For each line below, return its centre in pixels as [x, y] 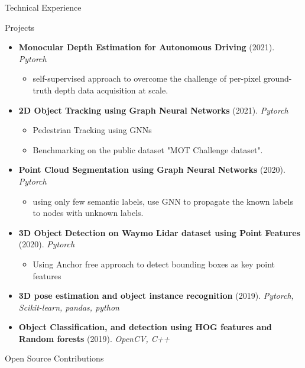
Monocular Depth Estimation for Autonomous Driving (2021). [147, 47]
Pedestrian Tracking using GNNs [92, 130]
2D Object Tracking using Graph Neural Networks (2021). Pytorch [153, 110]
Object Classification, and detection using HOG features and [145, 327]
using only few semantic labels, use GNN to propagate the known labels [163, 201]
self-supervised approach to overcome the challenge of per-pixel [147, 78]
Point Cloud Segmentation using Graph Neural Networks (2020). [152, 170]
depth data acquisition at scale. [111, 90]
